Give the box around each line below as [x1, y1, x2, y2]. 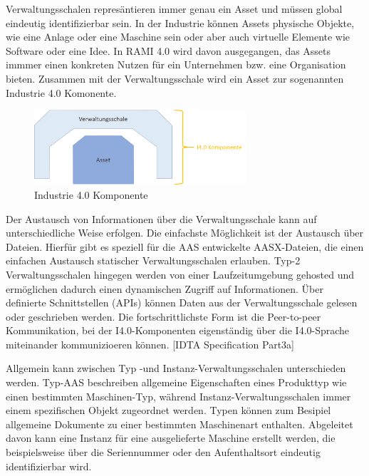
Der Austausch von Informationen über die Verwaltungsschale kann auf [6, 211, 317, 226]
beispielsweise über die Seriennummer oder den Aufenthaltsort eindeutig [6, 445, 321, 460]
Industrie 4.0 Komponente [34, 187, 148, 202]
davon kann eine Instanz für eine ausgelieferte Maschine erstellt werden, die [6, 430, 336, 445]
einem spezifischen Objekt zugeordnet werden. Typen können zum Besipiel [6, 403, 331, 418]
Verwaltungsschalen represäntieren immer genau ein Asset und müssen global [6, 1, 343, 16]
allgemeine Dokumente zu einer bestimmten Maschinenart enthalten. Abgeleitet [6, 416, 353, 431]
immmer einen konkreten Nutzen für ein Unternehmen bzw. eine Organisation [6, 57, 346, 72]
